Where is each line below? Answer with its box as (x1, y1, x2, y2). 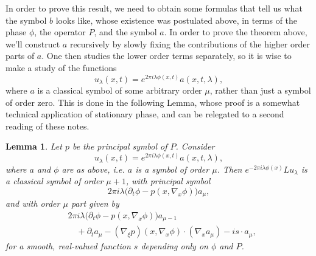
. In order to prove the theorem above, (164, 26, 307, 38)
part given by (71, 197, 119, 210)
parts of (5, 49, 35, 62)
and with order (5, 197, 60, 210)
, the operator (34, 26, 86, 38)
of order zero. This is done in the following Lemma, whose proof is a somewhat (5, 95, 300, 108)
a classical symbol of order (5, 175, 104, 187)
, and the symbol (94, 26, 157, 38)
